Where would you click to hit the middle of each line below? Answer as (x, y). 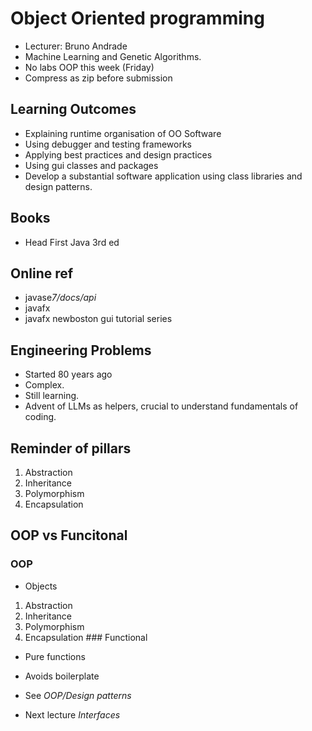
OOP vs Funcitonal (69, 535)
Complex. (44, 385)
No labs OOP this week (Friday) (89, 67)
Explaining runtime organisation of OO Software (123, 133)
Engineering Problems (81, 350)
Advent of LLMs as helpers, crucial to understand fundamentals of (161, 406)
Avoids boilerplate (62, 676)
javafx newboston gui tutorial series (98, 319)
